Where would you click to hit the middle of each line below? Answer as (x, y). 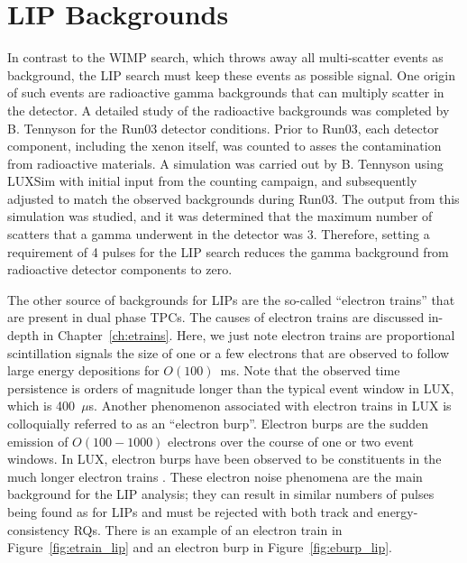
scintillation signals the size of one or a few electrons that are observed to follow (229, 352)
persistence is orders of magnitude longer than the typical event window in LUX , (231, 388)
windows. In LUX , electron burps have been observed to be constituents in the (224, 459)
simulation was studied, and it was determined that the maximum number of (220, 216)
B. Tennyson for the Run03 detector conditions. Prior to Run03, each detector (223, 128)
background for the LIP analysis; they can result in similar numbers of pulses (221, 494)
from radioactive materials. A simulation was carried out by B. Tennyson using (225, 163)
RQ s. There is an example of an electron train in (208, 529)
